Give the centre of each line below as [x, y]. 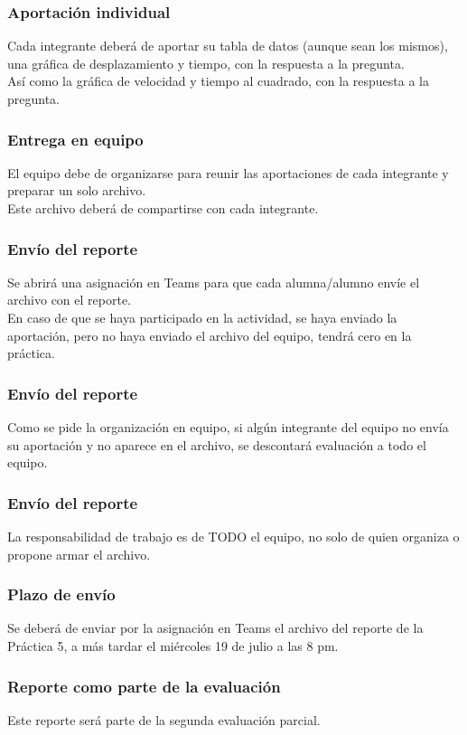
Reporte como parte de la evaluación [144, 686]
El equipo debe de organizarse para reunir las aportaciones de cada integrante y [228, 172]
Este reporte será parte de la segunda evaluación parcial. [164, 719]
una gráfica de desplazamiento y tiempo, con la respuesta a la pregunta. [206, 63]
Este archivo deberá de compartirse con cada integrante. [163, 208]
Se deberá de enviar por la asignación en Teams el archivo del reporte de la [215, 628]
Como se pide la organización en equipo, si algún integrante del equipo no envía [228, 427]
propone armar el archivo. [79, 554]
